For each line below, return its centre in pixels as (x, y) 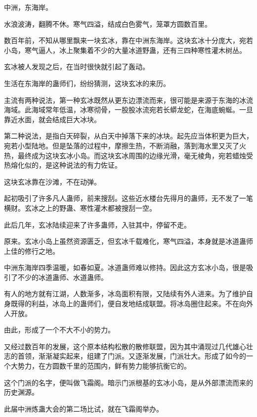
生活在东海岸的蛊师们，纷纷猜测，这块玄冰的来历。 (87, 83)
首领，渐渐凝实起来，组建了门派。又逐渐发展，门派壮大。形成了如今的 (132, 356)
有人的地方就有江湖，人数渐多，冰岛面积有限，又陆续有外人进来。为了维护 (125, 294)
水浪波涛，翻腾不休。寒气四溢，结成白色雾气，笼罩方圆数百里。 (108, 23)
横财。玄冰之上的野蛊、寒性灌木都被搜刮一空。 (80, 208)
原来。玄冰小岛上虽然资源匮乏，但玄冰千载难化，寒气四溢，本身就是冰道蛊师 (128, 241)
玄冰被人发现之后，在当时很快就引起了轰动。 (77, 67)
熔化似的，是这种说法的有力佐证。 (66, 165)
